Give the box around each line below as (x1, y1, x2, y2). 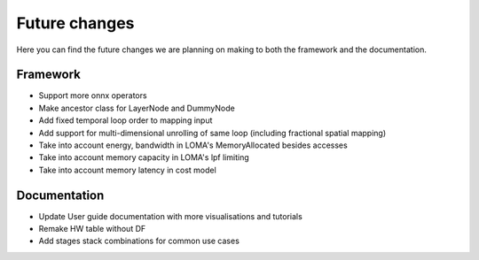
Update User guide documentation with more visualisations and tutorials (38, 210, 303, 221)
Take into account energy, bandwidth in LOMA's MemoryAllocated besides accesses (38, 140, 348, 150)
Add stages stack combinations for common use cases (38, 235, 239, 247)
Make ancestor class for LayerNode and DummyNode (38, 103, 235, 113)
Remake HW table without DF (38, 224, 146, 234)
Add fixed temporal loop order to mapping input (38, 115, 213, 126)
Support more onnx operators (38, 90, 147, 101)
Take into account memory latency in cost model (38, 164, 216, 175)
